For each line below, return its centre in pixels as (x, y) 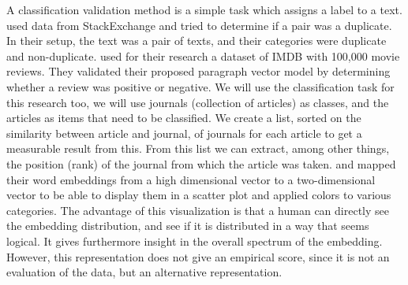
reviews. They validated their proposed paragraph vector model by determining (198, 71)
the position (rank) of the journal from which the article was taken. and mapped (201, 163)
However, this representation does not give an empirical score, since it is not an (198, 256)
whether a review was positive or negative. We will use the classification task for (200, 86)
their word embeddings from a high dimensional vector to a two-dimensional (191, 179)
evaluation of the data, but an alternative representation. (144, 272)
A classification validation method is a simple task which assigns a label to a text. (204, 9)
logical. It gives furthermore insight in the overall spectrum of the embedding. (195, 241)
